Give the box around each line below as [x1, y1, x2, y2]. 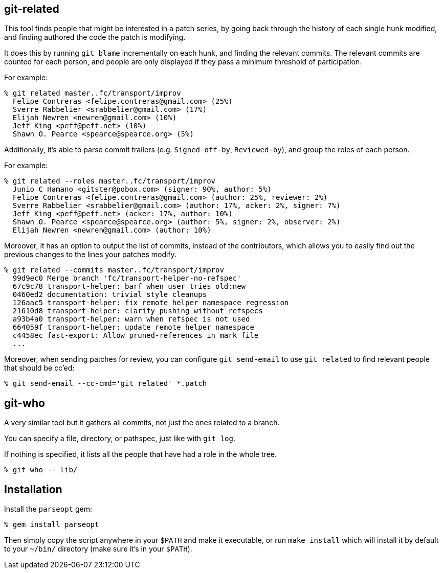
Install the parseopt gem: [4, 505, 93, 514]
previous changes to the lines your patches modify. [4, 250, 176, 259]
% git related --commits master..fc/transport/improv [4, 266, 224, 274]
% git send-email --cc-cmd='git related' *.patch [4, 379, 207, 388]
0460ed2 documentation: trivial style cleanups [12, 290, 207, 299]
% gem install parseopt [4, 520, 99, 529]
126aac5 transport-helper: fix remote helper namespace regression [12, 299, 289, 307]
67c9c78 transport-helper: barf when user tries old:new [12, 282, 246, 291]
